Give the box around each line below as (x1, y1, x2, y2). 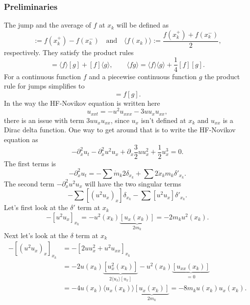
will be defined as (116, 20, 169, 30)
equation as (4, 134, 38, 144)
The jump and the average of (4, 20, 91, 30)
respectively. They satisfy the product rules (4, 47, 134, 57)
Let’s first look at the (4, 202, 68, 213)
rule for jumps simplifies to (4, 81, 85, 91)
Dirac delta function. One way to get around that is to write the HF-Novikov (4, 124, 236, 135)
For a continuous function (4, 71, 81, 81)
